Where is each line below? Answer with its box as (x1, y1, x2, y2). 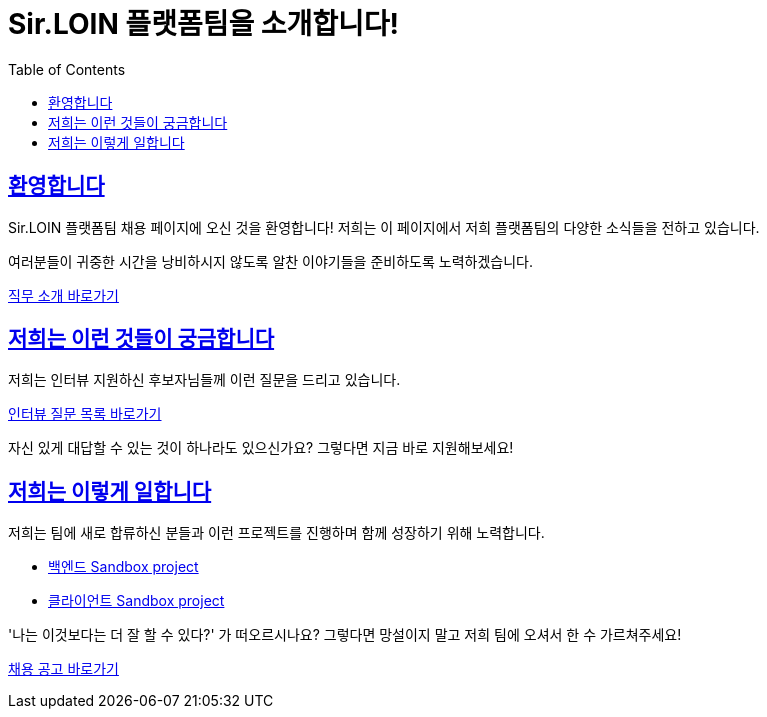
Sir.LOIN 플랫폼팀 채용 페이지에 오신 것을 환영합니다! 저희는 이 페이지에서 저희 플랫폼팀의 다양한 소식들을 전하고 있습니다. (8, 218, 760, 236)
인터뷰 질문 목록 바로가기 (8, 405, 162, 423)
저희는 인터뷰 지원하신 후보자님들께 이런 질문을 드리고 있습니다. (8, 371, 401, 389)
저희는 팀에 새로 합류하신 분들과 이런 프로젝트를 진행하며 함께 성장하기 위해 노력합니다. (8, 524, 545, 542)
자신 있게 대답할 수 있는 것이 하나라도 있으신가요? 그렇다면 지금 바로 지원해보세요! (8, 439, 514, 457)
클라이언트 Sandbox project (48, 592, 225, 610)
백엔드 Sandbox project (48, 558, 199, 576)
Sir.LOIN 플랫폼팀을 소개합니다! (8, 7, 400, 41)
